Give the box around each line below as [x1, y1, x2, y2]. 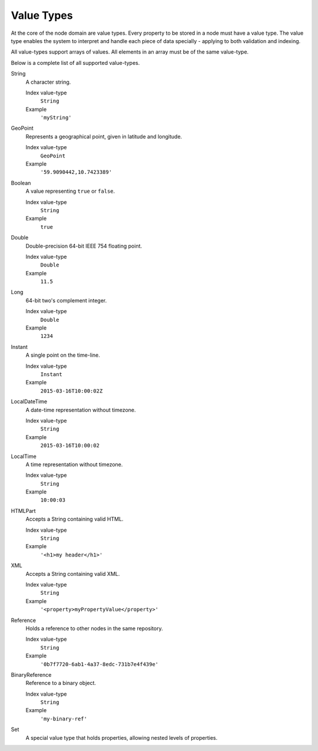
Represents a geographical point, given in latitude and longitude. [25, 133, 183, 140]
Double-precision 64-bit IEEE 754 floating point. [25, 242, 143, 249]
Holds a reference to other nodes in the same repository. [25, 625, 163, 632]
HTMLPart [11, 507, 36, 514]
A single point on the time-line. [25, 351, 100, 359]
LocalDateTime [11, 398, 48, 405]
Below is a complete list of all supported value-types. [11, 59, 140, 66]
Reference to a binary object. [25, 680, 97, 687]
